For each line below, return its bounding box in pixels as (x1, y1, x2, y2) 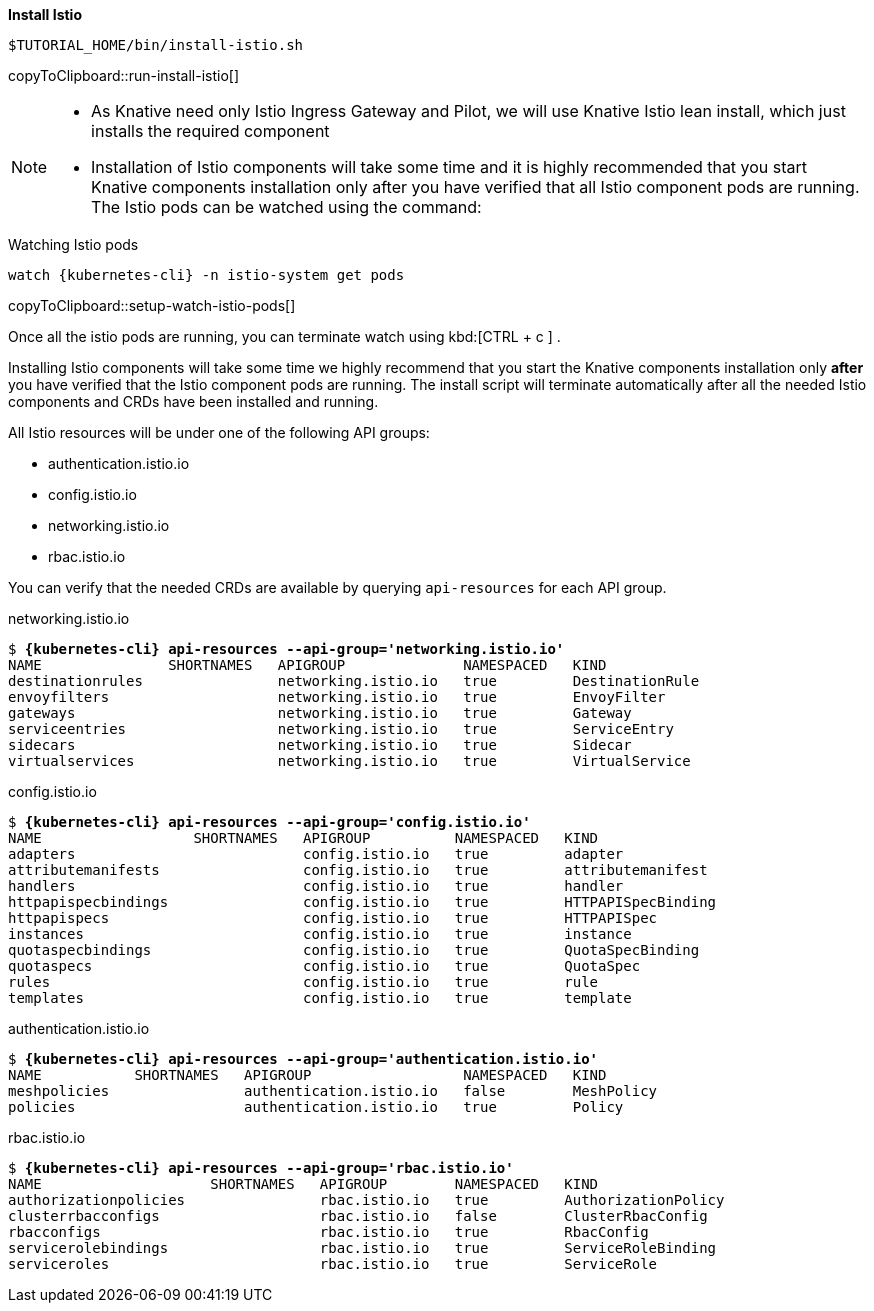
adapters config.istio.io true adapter (8, 846, 624, 862)
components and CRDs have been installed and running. (8, 393, 379, 410)
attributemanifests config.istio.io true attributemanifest (8, 862, 708, 878)
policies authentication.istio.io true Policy (8, 1099, 624, 1115)
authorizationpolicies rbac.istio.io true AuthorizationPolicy (8, 1192, 725, 1208)
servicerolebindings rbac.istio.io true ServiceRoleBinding (8, 1240, 717, 1256)
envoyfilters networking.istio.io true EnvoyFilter (8, 689, 666, 705)
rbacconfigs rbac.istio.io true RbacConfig (8, 1224, 649, 1240)
